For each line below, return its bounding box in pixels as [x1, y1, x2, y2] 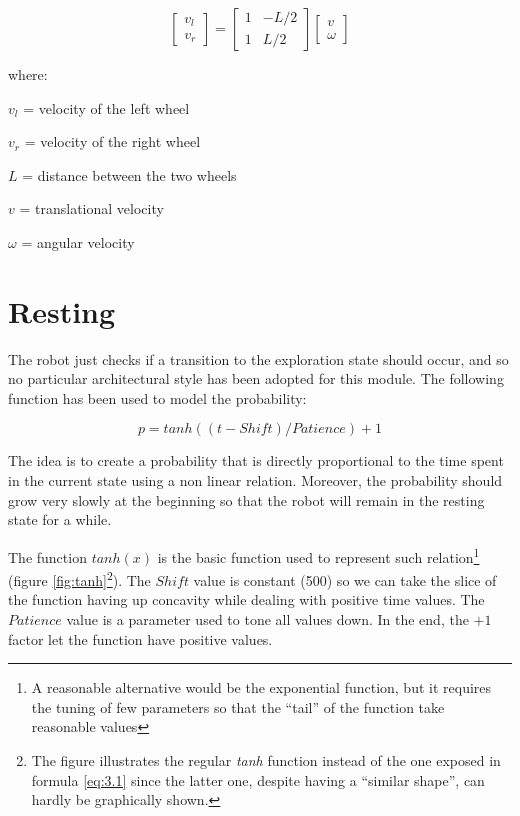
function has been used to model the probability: [8, 387, 307, 408]
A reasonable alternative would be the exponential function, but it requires [31, 677, 492, 698]
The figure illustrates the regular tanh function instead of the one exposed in [31, 749, 501, 770]
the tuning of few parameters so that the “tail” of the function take [31, 696, 445, 717]
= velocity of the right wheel [24, 131, 201, 152]
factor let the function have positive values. [8, 628, 273, 649]
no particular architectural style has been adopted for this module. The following [8, 368, 504, 389]
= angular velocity [21, 231, 135, 252]
